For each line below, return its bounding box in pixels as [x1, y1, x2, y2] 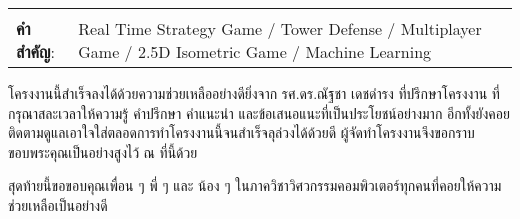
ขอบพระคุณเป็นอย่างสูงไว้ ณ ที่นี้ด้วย [8, 141, 198, 162]
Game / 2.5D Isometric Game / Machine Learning [78, 40, 432, 63]
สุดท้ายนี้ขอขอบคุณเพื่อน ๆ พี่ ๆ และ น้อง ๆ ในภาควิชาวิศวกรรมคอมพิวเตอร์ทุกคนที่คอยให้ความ [8, 175, 502, 196]
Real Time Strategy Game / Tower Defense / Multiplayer [78, 17, 482, 40]
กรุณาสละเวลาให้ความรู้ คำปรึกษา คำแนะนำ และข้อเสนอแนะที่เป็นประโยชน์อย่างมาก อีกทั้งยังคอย [8, 102, 510, 123]
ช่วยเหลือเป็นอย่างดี [8, 194, 108, 215]
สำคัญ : [16, 40, 55, 63]
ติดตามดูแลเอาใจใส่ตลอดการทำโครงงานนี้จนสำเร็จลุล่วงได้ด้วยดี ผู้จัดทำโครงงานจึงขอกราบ [8, 122, 475, 143]
